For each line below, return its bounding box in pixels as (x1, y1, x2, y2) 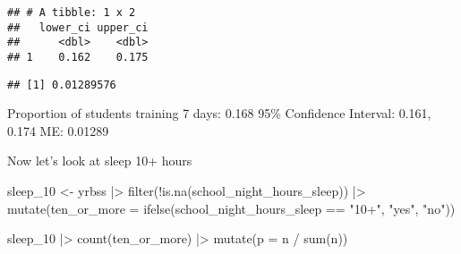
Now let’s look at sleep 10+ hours (7, 151, 192, 170)
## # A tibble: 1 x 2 (7, 6, 136, 19)
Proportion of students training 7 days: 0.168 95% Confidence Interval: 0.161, (7, 104, 431, 123)
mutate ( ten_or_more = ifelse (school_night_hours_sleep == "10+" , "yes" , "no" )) (7, 199, 456, 217)
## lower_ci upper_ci (7, 21, 149, 34)
